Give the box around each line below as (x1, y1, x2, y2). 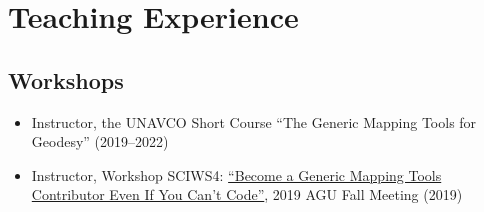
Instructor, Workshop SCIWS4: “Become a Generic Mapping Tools (31, 164, 442, 185)
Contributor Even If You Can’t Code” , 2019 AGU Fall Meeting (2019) (31, 184, 463, 205)
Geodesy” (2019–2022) (31, 131, 169, 152)
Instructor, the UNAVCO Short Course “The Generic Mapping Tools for (31, 111, 477, 132)
